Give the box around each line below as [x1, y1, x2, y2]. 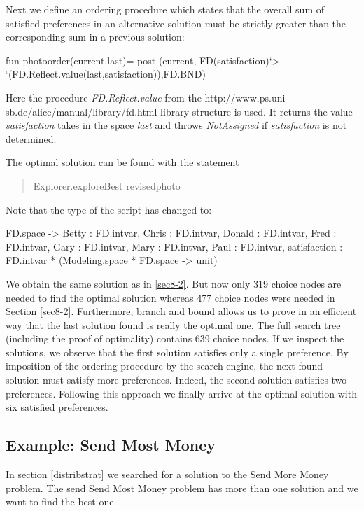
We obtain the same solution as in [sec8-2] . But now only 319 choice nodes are [6, 276, 342, 290]
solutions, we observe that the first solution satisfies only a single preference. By [6, 344, 349, 359]
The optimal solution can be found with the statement [6, 155, 239, 169]
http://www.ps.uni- [204, 90, 289, 104]
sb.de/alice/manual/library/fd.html [6, 104, 157, 118]
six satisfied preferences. [6, 400, 108, 414]
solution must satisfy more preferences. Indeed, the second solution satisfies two [6, 372, 347, 387]
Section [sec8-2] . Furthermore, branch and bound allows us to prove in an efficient [6, 304, 357, 318]
